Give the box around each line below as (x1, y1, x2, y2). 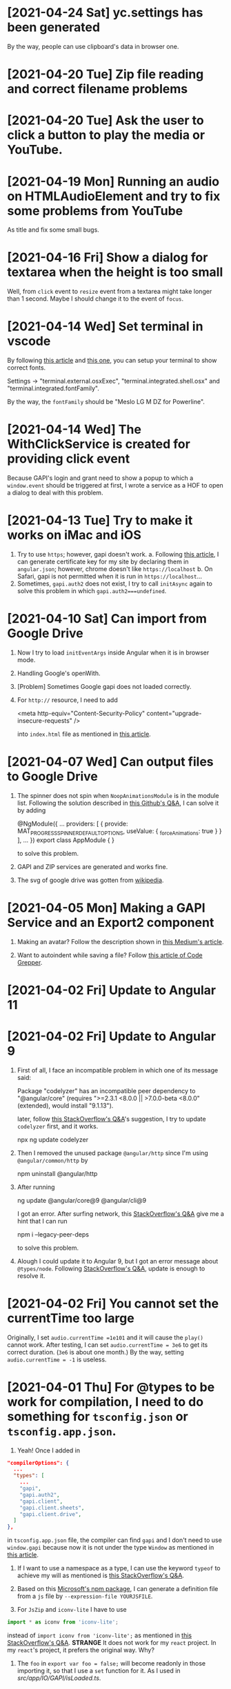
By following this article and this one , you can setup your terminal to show (7, 357, 217, 365)
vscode (7, 333, 51, 349)
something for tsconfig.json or (7, 1408, 188, 1424)
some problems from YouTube (7, 203, 183, 219)
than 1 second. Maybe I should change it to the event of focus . (7, 294, 184, 303)
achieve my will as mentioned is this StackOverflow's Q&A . (17, 1571, 185, 1580)
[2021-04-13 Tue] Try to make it (7, 512, 193, 528)
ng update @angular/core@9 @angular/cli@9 (17, 1196, 147, 1204)
